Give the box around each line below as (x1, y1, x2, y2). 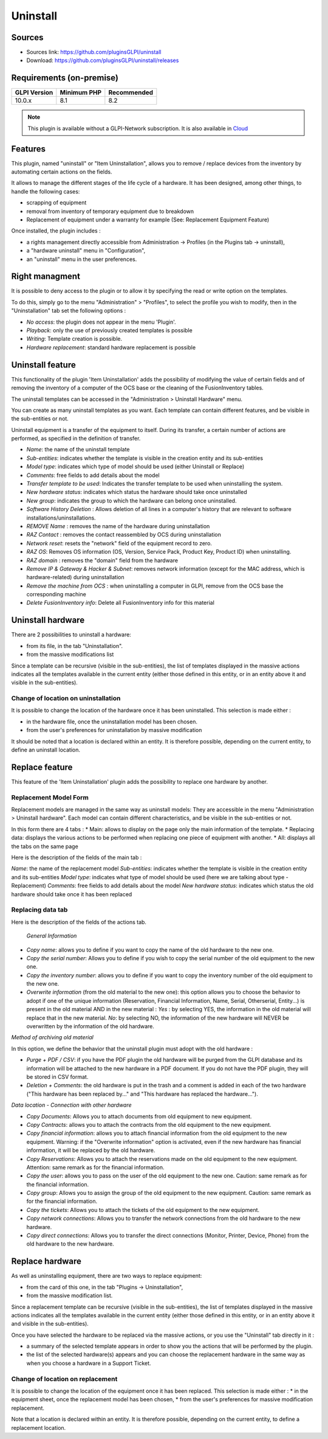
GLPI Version (15, 88, 53, 97)
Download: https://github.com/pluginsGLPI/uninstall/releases (26, 57, 179, 64)
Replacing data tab (11, 905, 68, 914)
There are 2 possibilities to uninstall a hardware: (11, 631, 132, 638)
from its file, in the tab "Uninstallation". (26, 642, 123, 649)
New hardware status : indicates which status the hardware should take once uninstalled (26, 489, 247, 496)
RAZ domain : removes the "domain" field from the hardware (26, 557, 179, 564)
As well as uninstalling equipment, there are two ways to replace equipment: (11, 1272, 202, 1280)
